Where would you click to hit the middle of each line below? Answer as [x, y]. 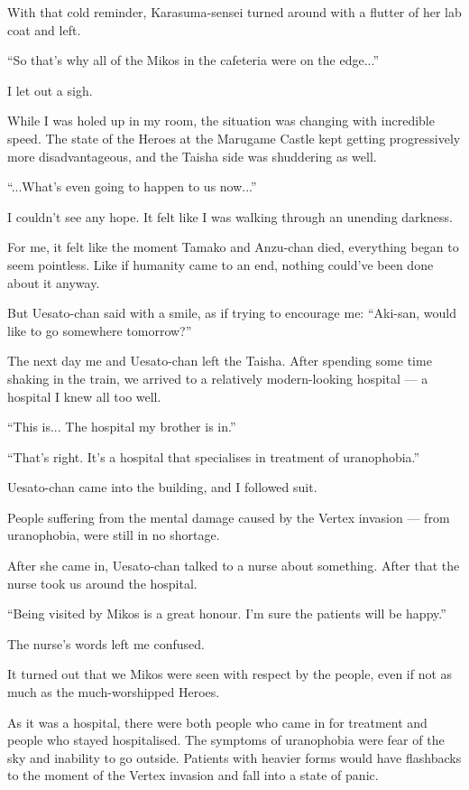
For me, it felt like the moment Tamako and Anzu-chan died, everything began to [233, 247]
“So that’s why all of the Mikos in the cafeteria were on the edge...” [193, 60]
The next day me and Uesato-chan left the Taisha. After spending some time [220, 361]
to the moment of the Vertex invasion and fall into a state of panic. [193, 775]
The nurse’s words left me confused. [106, 643]
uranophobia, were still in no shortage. [114, 535]
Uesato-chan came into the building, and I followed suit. [162, 487]
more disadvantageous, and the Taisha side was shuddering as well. [192, 156]
